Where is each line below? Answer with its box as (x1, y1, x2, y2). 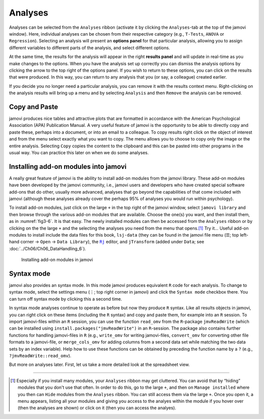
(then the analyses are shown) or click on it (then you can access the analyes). (18, 405, 176, 411)
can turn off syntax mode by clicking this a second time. (9, 296, 122, 302)
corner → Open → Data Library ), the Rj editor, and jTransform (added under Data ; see (20, 239, 204, 245)
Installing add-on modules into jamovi (9, 162, 127, 171)
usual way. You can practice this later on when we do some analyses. (9, 149, 149, 156)
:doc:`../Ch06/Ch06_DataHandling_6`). (9, 245, 87, 251)
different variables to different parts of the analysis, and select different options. (9, 44, 171, 51)
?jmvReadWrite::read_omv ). (9, 353, 72, 359)
